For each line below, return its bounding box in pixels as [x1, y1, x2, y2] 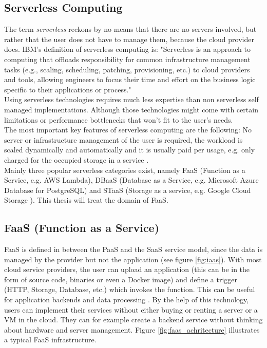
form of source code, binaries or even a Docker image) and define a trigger [4, 274, 238, 284]
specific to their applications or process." [4, 84, 131, 94]
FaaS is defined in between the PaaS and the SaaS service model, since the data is [4, 244, 263, 255]
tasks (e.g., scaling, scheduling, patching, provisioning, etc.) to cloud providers [4, 64, 250, 74]
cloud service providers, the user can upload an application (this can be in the [4, 264, 250, 275]
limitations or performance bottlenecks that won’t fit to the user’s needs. [4, 114, 233, 125]
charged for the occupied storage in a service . [4, 154, 149, 165]
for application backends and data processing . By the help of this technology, [4, 294, 249, 305]
